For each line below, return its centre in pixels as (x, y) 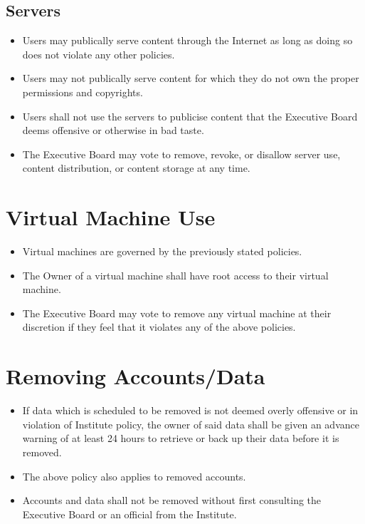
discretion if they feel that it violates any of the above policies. (159, 327)
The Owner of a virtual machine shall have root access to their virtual (175, 275)
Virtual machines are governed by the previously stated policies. (162, 251)
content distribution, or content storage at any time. (136, 168)
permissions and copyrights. (83, 92)
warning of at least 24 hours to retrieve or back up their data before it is (181, 438)
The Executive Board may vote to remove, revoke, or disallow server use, (181, 154)
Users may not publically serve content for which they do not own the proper (191, 78)
